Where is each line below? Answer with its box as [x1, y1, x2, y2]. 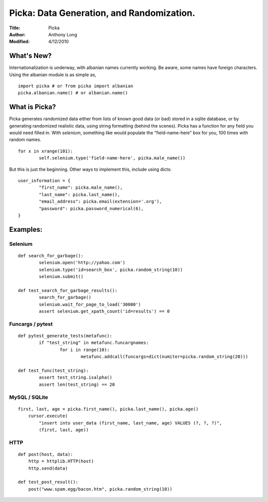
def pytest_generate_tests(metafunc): [18, 333, 113, 339]
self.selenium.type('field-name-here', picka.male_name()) [39, 155, 186, 161]
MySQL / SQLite [9, 394, 48, 401]
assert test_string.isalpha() [39, 375, 113, 380]
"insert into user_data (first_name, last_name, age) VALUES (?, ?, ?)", [39, 420, 222, 426]
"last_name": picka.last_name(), [39, 192, 120, 197]
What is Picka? [9, 103, 56, 111]
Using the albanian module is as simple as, [9, 72, 96, 77]
